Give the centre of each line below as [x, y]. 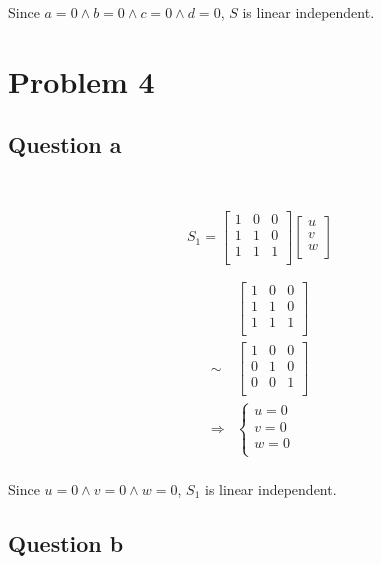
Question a [65, 144]
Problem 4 [81, 80]
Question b [66, 542]
